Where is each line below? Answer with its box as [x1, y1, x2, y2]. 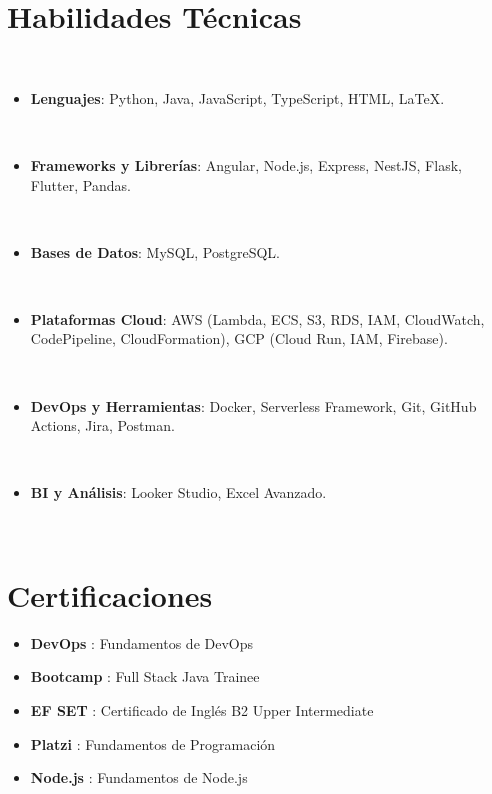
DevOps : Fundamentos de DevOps [30, 632, 254, 653]
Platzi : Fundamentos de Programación [30, 733, 276, 754]
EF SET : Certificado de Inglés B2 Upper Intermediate [30, 699, 374, 720]
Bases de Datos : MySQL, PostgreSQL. [30, 241, 280, 262]
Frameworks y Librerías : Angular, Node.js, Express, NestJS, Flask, [30, 154, 462, 175]
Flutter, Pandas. [30, 174, 131, 195]
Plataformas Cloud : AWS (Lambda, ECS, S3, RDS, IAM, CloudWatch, [30, 308, 485, 329]
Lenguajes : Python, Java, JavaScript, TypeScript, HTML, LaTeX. [30, 87, 445, 108]
